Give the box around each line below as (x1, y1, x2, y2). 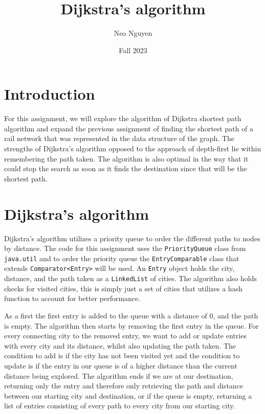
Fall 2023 (119, 44, 147, 55)
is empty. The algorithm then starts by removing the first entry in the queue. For (4, 320, 259, 331)
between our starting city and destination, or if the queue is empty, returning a (4, 390, 252, 401)
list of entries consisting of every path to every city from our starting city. (4, 400, 235, 411)
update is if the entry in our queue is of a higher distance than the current (4, 360, 237, 371)
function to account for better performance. (4, 293, 141, 304)
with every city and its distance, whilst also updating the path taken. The (4, 340, 236, 351)
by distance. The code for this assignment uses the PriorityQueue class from (4, 243, 246, 254)
